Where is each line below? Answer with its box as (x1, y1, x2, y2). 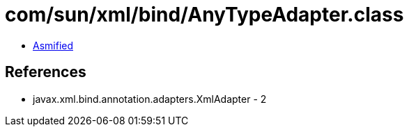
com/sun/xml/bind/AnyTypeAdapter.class (5, 3, 404, 26)
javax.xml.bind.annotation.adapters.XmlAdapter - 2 (33, 92, 267, 105)
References (5, 63, 86, 81)
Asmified (33, 39, 74, 51)
